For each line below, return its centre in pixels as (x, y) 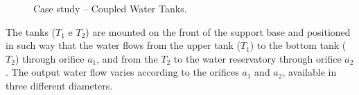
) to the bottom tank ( (298, 45)
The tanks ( (31, 31)
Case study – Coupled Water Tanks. (110, 8)
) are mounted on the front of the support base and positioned (218, 31)
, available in (309, 72)
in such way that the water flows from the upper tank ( (123, 45)
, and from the (127, 58)
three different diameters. (59, 85)
